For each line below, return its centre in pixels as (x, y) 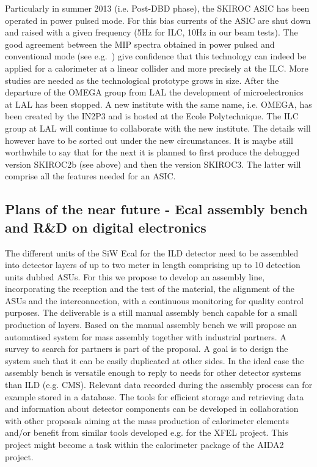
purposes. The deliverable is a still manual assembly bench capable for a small (151, 312)
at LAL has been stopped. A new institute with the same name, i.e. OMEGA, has (158, 104)
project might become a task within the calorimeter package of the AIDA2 (144, 444)
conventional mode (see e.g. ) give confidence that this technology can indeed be (156, 56)
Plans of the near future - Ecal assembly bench (156, 209)
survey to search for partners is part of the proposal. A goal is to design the (147, 349)
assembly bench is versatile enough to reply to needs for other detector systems (153, 372)
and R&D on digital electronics (106, 227)
